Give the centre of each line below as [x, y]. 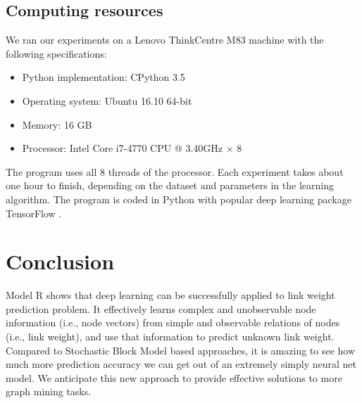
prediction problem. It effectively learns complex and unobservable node [161, 308]
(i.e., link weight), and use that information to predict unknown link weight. [170, 337]
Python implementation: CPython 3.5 [104, 77]
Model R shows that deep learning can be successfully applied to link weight [170, 295]
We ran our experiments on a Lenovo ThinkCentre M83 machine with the [165, 40]
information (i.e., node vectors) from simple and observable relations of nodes [173, 322]
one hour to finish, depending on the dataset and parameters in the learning [170, 185]
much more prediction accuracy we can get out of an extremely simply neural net [181, 364]
